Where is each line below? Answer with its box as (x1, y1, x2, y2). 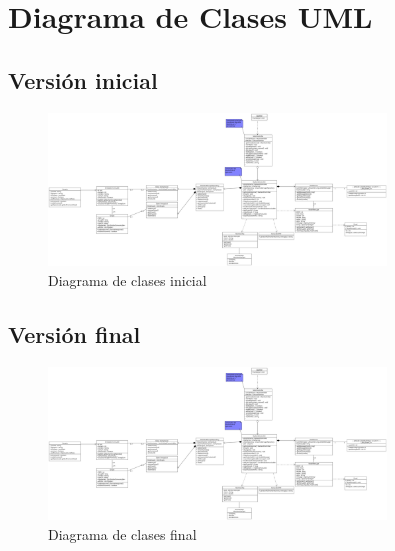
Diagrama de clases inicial (48, 269, 207, 290)
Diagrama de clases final (48, 523, 197, 544)
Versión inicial (8, 64, 158, 95)
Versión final (8, 318, 141, 349)
